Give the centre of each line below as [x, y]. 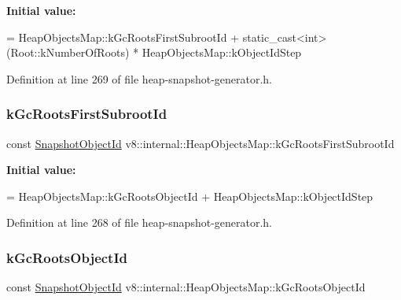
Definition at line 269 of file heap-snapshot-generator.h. [140, 78]
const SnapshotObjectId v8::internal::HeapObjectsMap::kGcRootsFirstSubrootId [200, 143]
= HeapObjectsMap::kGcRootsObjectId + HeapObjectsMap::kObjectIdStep [190, 196]
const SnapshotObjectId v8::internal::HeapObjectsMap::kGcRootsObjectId [186, 287]
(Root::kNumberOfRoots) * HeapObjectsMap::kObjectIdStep [154, 52]
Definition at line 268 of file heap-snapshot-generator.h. [140, 222]
